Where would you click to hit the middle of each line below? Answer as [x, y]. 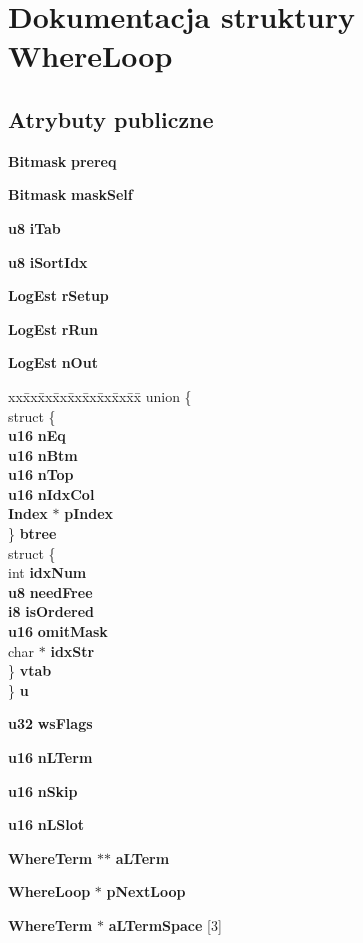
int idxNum [47, 572]
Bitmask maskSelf [70, 194]
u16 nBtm [43, 454]
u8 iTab [34, 227]
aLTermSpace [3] [165, 924]
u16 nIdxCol [51, 493]
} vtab [30, 670]
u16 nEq [37, 435]
